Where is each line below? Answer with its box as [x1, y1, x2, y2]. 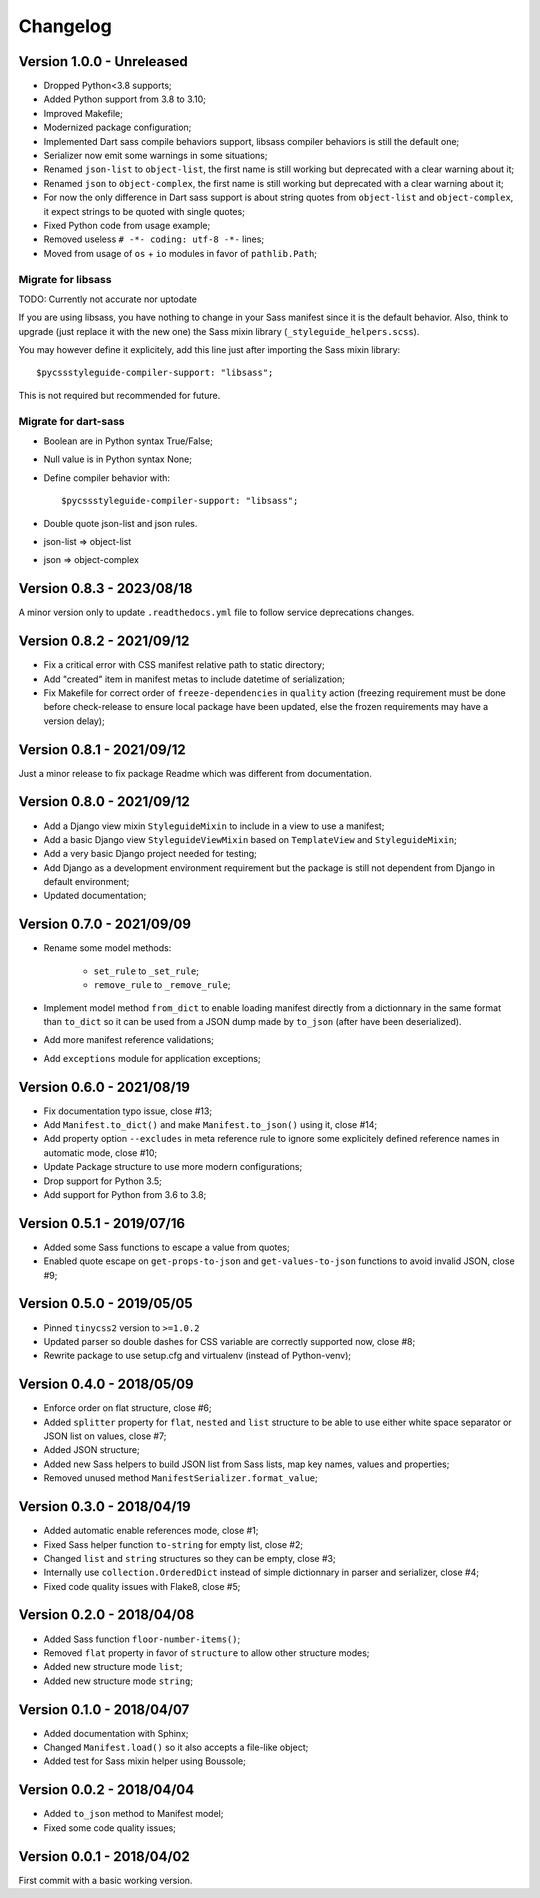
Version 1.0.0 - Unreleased [18, 53, 189, 70]
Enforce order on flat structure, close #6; [43, 1402, 212, 1414]
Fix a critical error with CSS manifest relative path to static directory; [43, 659, 325, 671]
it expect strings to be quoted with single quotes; [43, 205, 245, 217]
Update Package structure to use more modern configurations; [43, 1161, 303, 1173]
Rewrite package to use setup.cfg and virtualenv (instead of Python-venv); [43, 1350, 352, 1362]
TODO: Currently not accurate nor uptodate [18, 293, 198, 305]
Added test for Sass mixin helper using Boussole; [43, 1755, 247, 1767]
